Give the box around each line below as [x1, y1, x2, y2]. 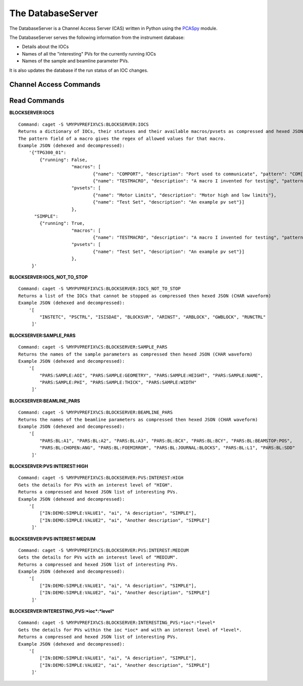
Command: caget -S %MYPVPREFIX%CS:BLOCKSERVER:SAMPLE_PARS [18, 344, 168, 350]
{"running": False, [39, 157, 88, 163]
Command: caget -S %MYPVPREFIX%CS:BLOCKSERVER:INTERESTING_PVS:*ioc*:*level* [18, 620, 216, 626]
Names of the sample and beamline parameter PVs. [22, 58, 129, 64]
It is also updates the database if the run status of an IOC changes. [9, 67, 148, 73]
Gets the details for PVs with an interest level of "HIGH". [18, 482, 173, 487]
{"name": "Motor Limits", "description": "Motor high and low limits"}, [92, 192, 277, 198]
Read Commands [9, 96, 65, 105]
